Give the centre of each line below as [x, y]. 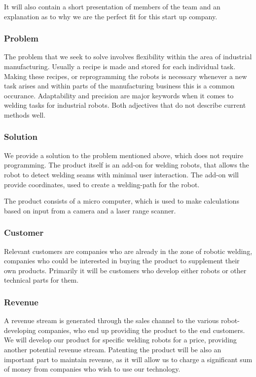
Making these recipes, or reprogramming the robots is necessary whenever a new [126, 76]
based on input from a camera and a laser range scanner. [90, 210]
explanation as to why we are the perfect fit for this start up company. [111, 16]
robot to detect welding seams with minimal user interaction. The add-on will [121, 174]
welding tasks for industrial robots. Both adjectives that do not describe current [125, 105]
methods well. [25, 114]
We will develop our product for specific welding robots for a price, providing [120, 340]
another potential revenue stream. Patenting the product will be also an [113, 349]
